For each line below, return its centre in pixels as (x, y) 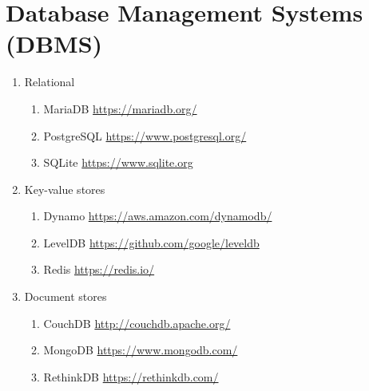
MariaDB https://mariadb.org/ (120, 108)
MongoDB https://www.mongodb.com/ (141, 350)
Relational (50, 82)
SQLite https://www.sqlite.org (118, 162)
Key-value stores (65, 189)
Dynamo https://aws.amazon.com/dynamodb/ (158, 216)
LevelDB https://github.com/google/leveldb (151, 242)
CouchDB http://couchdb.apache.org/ (137, 323)
